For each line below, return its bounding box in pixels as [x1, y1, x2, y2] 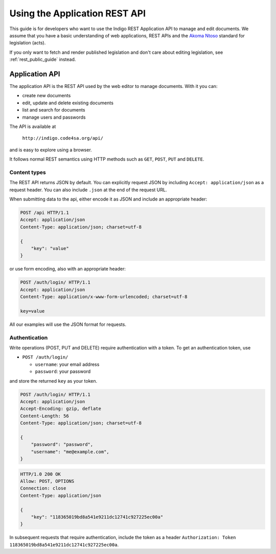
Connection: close [20, 485, 66, 491]
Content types [9, 169, 46, 176]
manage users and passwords [22, 114, 86, 120]
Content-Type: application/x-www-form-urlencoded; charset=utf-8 [20, 294, 188, 300]
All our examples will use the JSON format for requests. [9, 321, 126, 327]
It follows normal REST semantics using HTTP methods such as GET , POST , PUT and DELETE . [9, 156, 204, 162]
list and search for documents [22, 107, 85, 113]
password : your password [35, 368, 91, 374]
